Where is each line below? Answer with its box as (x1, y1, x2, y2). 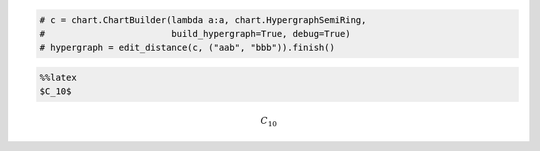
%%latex (39, 71, 77, 83)
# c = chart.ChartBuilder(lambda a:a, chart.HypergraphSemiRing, (39, 14, 367, 25)
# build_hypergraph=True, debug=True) (39, 28, 351, 39)
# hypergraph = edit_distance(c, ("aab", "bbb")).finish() (39, 42, 335, 54)
